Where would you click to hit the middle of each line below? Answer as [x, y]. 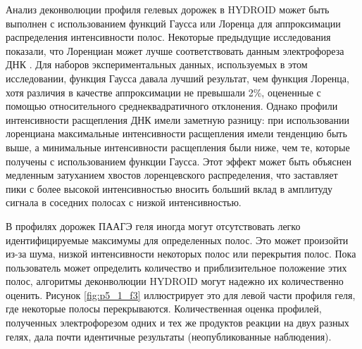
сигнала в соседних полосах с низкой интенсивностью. [124, 202]
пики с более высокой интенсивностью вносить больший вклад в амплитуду [169, 188]
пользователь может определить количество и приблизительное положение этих [176, 267]
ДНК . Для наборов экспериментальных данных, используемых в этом [157, 64]
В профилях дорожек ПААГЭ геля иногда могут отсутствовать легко [153, 226]
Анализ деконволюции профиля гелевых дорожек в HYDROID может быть [168, 9]
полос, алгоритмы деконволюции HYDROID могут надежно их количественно [175, 281]
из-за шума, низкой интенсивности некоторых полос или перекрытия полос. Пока [181, 254]
